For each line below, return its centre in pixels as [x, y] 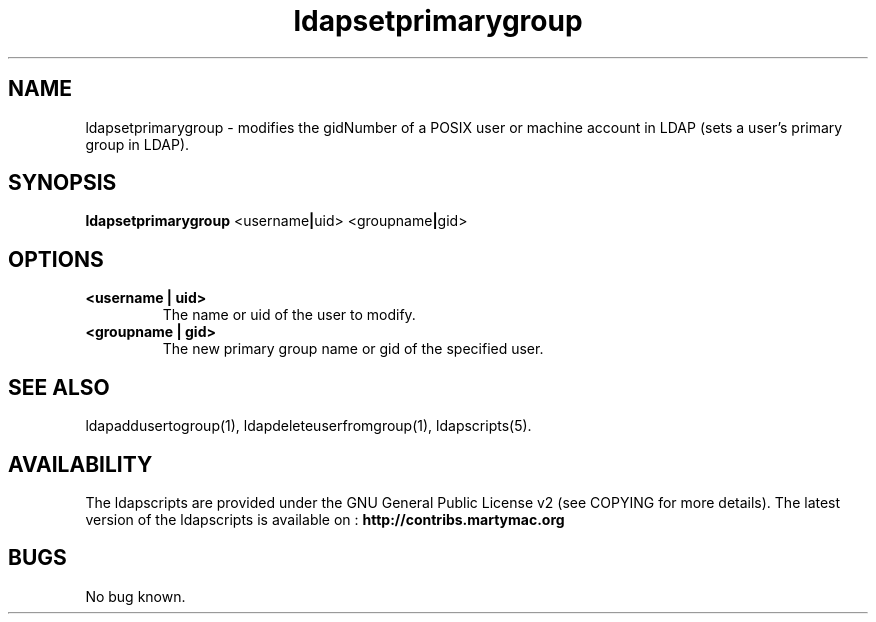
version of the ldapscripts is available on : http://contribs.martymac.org [325, 519]
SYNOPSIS [62, 183]
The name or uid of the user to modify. [289, 315]
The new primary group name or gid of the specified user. [353, 349]
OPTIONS [56, 259]
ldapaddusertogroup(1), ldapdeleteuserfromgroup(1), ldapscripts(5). [308, 426]
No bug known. [135, 596]
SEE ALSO [59, 387]
